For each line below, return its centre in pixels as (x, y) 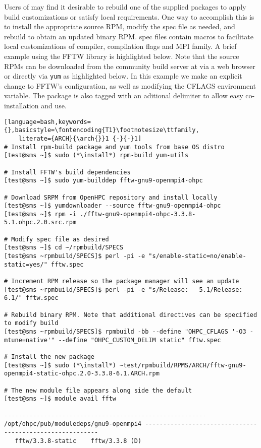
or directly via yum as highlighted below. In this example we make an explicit (123, 76)
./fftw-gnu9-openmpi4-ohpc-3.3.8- (138, 214)
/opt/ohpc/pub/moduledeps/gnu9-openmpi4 (73, 424)
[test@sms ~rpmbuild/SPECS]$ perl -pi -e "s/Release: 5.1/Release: (123, 290)
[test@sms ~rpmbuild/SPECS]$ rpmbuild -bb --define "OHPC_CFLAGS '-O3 (125, 332)
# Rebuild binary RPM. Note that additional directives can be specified (131, 315)
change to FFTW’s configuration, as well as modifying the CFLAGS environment (130, 85)
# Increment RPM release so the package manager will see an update (122, 281)
